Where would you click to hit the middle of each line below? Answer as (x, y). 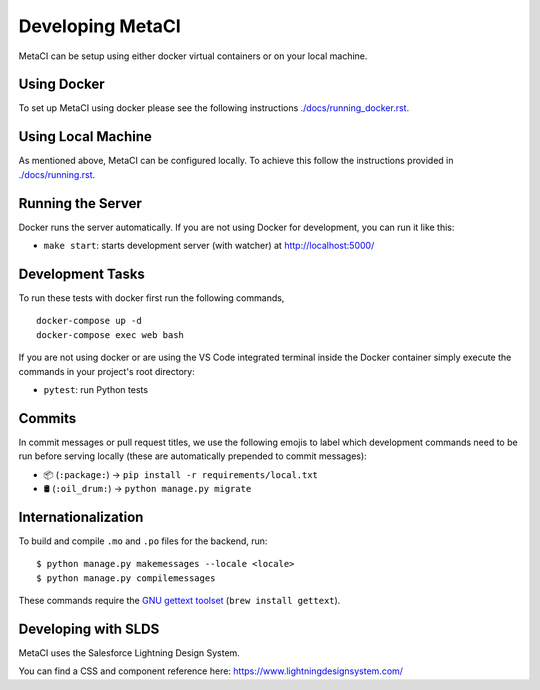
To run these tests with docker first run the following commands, (151, 297)
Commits (47, 418)
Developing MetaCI (100, 26)
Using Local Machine (85, 136)
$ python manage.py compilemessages (126, 578)
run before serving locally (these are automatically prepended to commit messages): (192, 456)
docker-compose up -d (89, 321)
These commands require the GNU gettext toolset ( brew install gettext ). (179, 601)
